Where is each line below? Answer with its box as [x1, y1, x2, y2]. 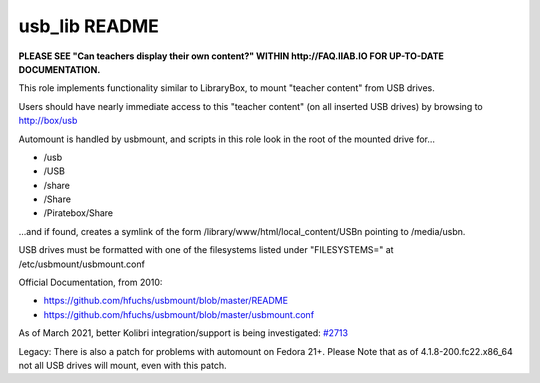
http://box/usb [18, 115, 78, 127]
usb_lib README [18, 15, 160, 37]
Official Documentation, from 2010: [18, 276, 163, 289]
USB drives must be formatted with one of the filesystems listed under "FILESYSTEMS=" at [18, 244, 394, 256]
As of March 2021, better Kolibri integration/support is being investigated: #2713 [18, 327, 349, 339]
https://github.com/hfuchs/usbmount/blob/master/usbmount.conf [43, 308, 315, 320]
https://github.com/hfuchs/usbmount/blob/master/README [43, 295, 289, 307]
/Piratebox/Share [43, 207, 114, 219]
